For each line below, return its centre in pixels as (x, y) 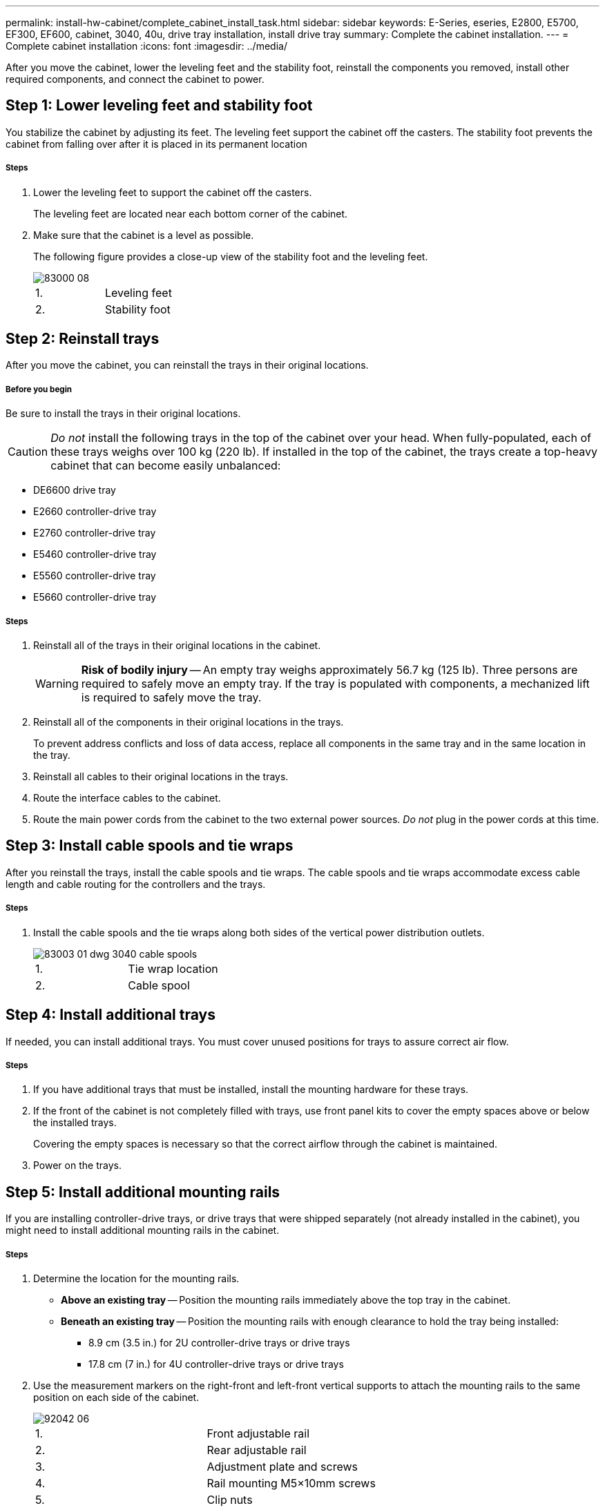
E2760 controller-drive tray (95, 533)
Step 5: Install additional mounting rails (143, 1192)
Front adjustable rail (258, 1433)
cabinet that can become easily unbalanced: (166, 466)
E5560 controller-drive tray (95, 576)
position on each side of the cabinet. (116, 1397)
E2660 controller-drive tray (95, 512)
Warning (57, 684)
